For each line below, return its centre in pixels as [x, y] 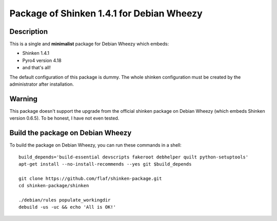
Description [29, 32]
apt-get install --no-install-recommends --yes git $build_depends [105, 164]
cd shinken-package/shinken [54, 186]
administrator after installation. [42, 84]
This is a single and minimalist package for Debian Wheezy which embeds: [89, 44]
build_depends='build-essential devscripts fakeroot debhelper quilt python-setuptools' [134, 157]
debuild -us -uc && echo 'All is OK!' [67, 207]
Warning [24, 99]
